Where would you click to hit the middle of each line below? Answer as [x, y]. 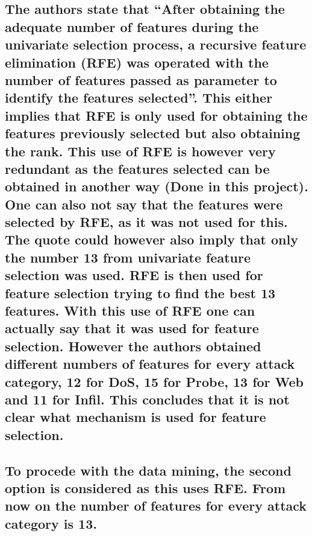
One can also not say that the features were [144, 204]
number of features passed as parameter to [141, 79]
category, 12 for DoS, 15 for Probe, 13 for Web [154, 381]
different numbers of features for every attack [150, 364]
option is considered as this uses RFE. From [145, 487]
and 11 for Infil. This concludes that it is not [147, 399]
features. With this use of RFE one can [130, 311]
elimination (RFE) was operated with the [137, 62]
